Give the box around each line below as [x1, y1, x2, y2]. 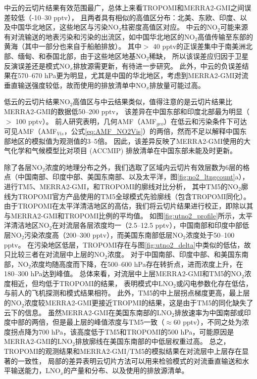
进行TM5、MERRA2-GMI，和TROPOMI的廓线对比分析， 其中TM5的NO [4, 181, 239, 191]
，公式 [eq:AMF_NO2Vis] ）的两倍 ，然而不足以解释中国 [64, 126, 240, 136]
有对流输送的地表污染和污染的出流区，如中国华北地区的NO [4, 31, 195, 42]
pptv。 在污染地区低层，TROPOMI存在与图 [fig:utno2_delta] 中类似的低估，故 [4, 239, 251, 250]
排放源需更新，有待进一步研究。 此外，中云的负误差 [73, 60, 242, 71]
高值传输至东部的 [198, 31, 254, 42]
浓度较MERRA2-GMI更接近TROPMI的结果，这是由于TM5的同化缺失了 [24, 297, 254, 308]
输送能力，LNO [10, 365, 61, 376]
